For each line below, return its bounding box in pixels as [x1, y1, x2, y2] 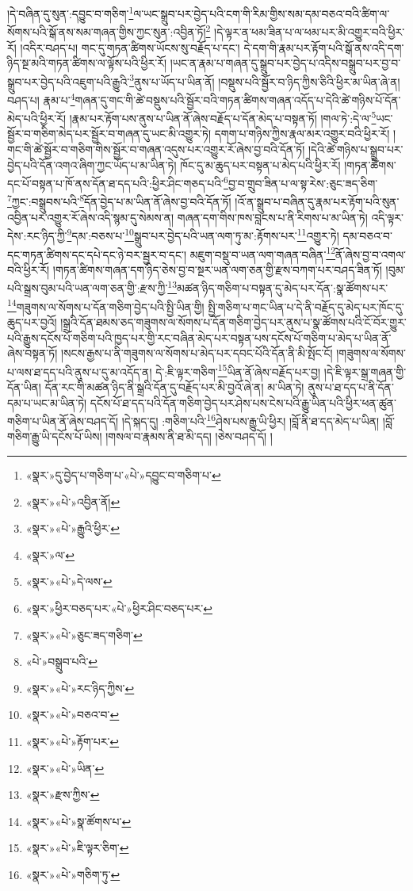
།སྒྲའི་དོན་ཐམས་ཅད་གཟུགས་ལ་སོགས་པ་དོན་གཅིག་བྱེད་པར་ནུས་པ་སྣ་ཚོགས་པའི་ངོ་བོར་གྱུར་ [60, 313, 407, 330]
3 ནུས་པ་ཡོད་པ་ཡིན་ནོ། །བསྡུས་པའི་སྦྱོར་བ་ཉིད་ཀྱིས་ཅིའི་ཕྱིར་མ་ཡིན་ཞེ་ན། [129, 71, 400, 90]
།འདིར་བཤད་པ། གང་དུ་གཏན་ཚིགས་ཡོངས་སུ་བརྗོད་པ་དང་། [20, 39, 240, 55]
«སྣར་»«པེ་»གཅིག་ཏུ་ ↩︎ [25, 866, 120, 882]
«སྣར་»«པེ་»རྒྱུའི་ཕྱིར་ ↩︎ [25, 520, 120, 537]
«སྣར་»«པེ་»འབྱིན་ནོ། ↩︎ [25, 493, 120, 510]
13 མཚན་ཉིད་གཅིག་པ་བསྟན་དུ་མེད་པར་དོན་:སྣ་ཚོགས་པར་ [167, 277, 388, 296]
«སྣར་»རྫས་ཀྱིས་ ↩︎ [25, 786, 100, 803]
